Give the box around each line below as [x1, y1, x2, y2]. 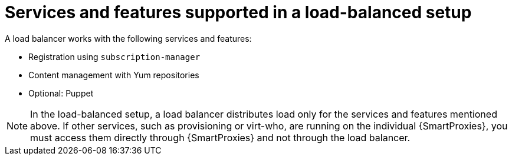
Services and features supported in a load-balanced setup [5, 2, 472, 22]
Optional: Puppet [28, 88, 94, 98]
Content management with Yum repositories [28, 69, 199, 80]
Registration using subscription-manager [28, 51, 201, 62]
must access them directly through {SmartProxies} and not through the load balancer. [30, 131, 411, 144]
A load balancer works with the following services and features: [5, 33, 252, 44]
